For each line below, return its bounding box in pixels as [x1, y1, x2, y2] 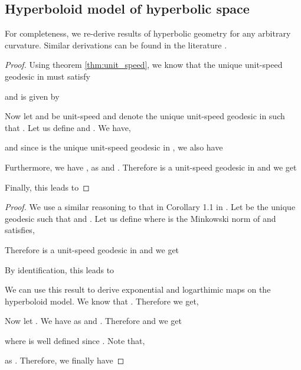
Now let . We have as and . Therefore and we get [5, 315, 182, 327]
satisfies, [5, 224, 35, 236]
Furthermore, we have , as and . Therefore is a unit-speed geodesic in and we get [5, 161, 297, 173]
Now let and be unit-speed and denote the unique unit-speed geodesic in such [5, 110, 285, 122]
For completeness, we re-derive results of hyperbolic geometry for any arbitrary [5, 27, 291, 40]
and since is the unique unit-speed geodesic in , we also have [5, 141, 223, 153]
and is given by [5, 90, 60, 102]
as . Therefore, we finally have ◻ [5, 354, 125, 366]
